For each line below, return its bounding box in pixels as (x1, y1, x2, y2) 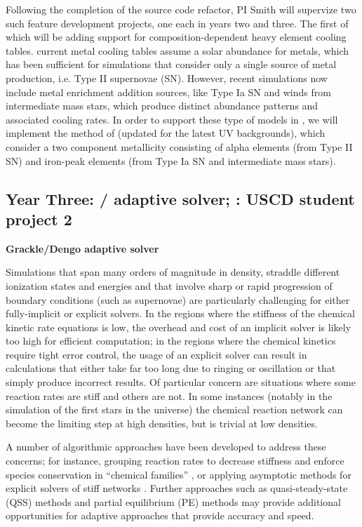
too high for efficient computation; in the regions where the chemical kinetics (6, 333, 336, 348)
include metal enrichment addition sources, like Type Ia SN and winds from (6, 84, 331, 99)
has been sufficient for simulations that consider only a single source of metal (6, 57, 337, 72)
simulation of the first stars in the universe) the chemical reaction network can (6, 402, 343, 417)
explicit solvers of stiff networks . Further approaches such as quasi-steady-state (6, 481, 348, 495)
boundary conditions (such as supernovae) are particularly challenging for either (6, 292, 350, 307)
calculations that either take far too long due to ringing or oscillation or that (6, 361, 336, 375)
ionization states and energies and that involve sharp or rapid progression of (6, 278, 333, 293)
